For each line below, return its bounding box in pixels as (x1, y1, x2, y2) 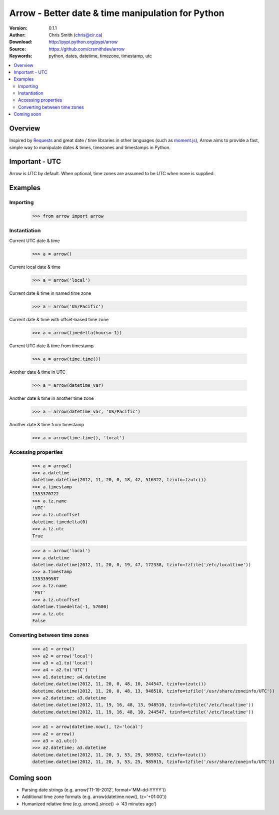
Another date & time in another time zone (9, 395, 94, 401)
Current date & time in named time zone (9, 290, 91, 296)
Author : (9, 32, 26, 38)
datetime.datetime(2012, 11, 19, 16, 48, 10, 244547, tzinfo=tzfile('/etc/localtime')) (32, 709, 254, 715)
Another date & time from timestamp (9, 421, 84, 427)
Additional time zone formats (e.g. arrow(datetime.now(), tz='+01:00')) (21, 793, 167, 800)
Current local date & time (9, 264, 61, 270)
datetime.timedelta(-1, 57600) (32, 604, 109, 610)
